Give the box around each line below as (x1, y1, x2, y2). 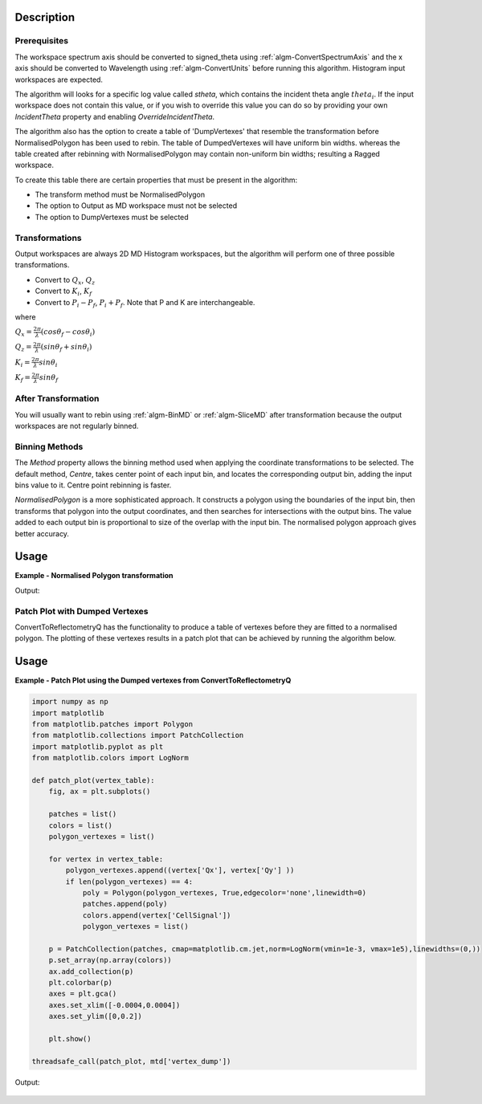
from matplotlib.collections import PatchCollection (31, 731, 244, 740)
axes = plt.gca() (48, 989, 117, 999)
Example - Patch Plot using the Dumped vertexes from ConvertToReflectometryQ (14, 675, 292, 686)
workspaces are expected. (14, 75, 104, 84)
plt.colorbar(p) (48, 978, 112, 988)
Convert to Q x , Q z (35, 275, 96, 287)
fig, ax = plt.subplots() (48, 787, 151, 796)
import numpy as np (31, 697, 108, 707)
